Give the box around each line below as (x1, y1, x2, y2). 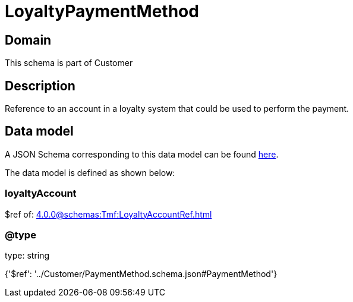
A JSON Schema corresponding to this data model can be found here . (5, 149, 279, 159)
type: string (5, 250, 50, 261)
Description (5, 78, 75, 93)
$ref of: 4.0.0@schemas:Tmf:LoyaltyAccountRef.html (5, 209, 212, 219)
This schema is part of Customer (5, 58, 133, 68)
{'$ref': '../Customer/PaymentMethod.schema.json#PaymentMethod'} (5, 269, 278, 279)
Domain (5, 32, 52, 48)
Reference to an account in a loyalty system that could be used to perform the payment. (5, 103, 349, 114)
